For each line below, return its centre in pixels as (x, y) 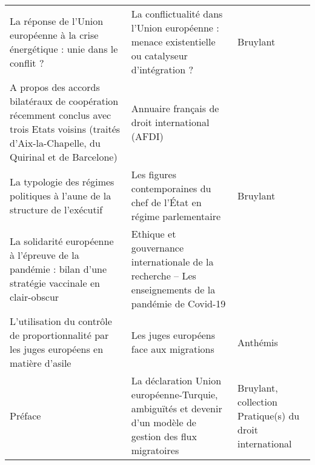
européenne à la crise (54, 35)
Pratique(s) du (269, 415)
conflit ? (27, 62)
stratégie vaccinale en (55, 283)
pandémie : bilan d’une (58, 269)
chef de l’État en (166, 202)
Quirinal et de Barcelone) (64, 157)
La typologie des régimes (62, 181)
